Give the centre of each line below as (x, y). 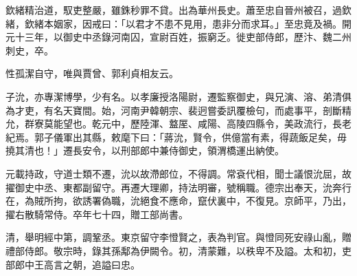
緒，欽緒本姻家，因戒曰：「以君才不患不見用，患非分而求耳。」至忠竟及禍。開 (178, 23)
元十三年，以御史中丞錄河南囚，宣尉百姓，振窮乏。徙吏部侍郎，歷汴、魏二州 (178, 37)
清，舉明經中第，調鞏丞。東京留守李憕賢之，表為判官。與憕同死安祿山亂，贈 (178, 237)
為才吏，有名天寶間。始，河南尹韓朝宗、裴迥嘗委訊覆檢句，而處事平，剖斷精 (178, 110)
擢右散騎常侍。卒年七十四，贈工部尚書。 (97, 214)
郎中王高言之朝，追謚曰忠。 (77, 264)
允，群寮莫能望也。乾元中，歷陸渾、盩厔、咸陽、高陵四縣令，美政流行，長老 (178, 124)
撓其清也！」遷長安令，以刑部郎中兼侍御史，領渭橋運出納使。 (145, 150)
